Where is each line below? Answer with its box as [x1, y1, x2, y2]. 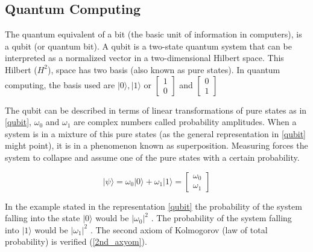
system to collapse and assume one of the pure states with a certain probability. [5, 150, 300, 163]
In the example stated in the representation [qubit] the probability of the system [5, 199, 302, 212]
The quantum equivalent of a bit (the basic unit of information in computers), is [5, 28, 302, 40]
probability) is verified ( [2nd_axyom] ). [5, 235, 147, 248]
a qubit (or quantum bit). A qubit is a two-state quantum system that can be [5, 39, 292, 52]
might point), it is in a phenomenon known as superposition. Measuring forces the [5, 139, 308, 152]
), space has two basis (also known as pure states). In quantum [48, 63, 280, 76]
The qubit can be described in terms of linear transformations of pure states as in [5, 103, 307, 116]
